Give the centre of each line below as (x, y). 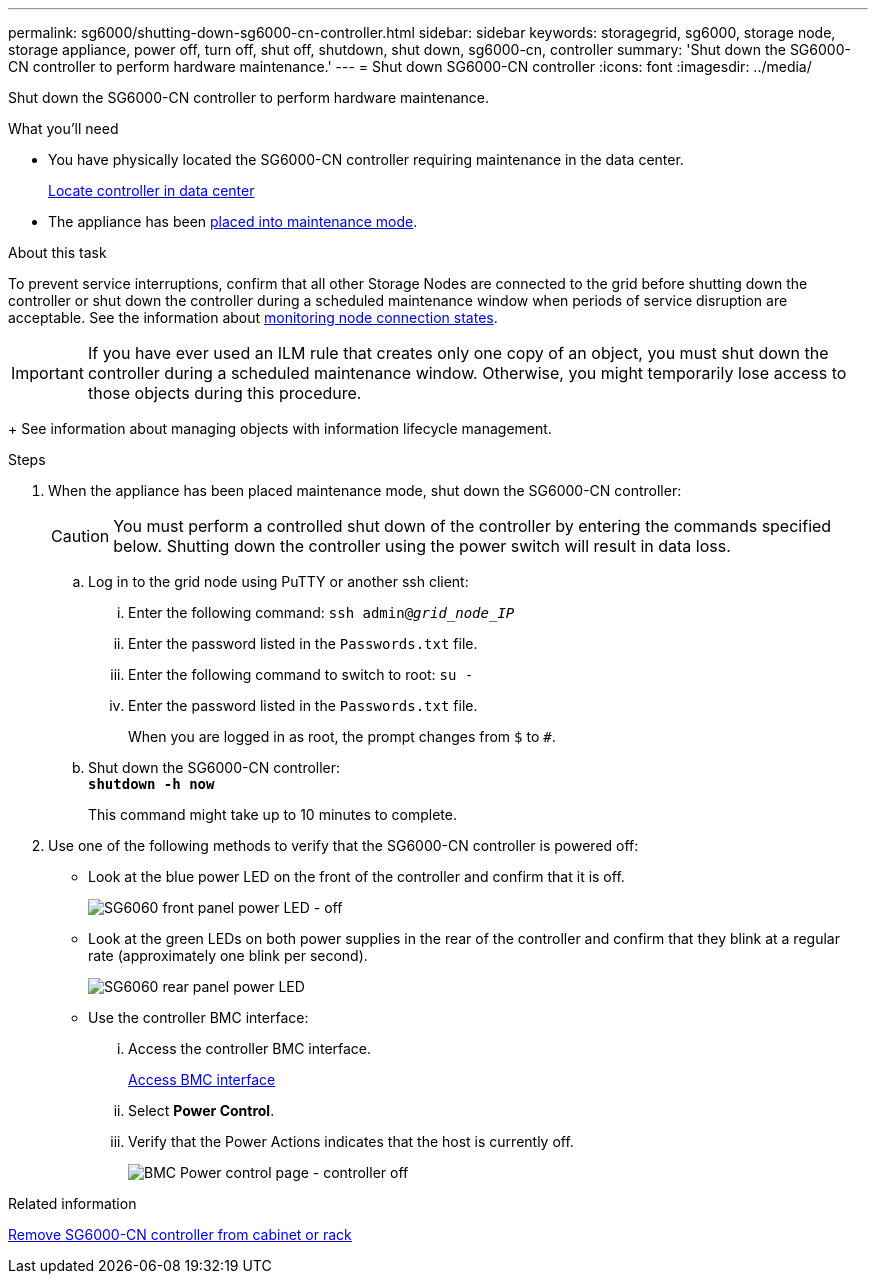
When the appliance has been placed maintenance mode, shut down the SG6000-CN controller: (365, 490)
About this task (57, 252)
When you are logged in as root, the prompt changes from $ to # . (342, 736)
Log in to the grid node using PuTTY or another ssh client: (278, 581)
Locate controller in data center (151, 190)
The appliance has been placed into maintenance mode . (233, 221)
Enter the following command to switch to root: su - (301, 674)
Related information (72, 1203)
